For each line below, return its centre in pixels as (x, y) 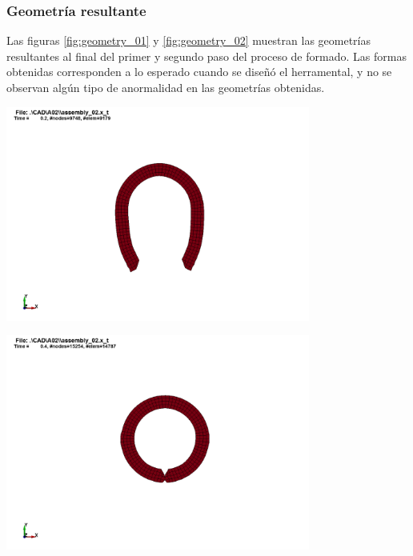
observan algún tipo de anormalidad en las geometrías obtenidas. (166, 87)
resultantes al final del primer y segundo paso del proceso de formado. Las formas (206, 56)
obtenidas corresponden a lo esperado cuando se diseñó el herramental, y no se (199, 72)
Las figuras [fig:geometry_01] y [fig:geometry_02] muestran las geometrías (189, 40)
